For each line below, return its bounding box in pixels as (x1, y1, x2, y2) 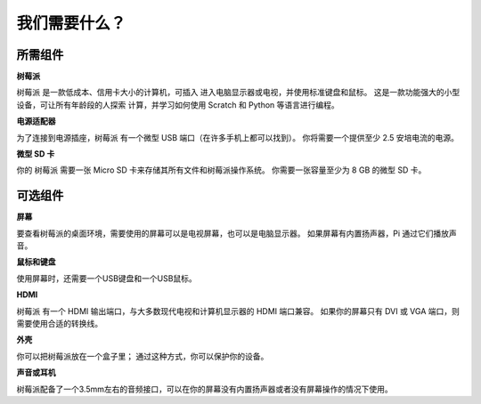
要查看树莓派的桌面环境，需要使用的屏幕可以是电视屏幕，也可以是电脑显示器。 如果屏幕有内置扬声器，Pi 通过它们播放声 (16, 228, 458, 238)
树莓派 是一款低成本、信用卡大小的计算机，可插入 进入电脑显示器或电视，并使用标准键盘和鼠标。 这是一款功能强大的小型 (16, 87, 461, 98)
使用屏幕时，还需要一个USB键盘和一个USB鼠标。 (16, 272, 198, 284)
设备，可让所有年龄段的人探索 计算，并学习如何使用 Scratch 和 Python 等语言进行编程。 (16, 99, 340, 110)
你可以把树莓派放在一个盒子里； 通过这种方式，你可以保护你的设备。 (16, 351, 269, 361)
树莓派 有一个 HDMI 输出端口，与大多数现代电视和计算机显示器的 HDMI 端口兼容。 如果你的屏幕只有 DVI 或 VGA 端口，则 (16, 305, 461, 316)
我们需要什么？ (16, 13, 126, 33)
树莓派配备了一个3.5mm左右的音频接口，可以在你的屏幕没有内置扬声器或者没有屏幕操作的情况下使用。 (16, 384, 393, 394)
